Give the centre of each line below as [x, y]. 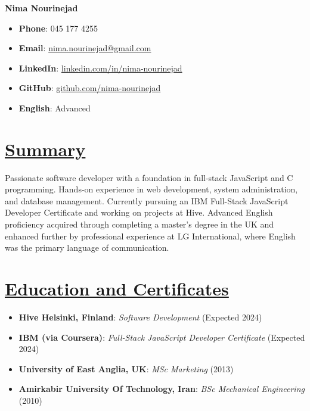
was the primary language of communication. [87, 247]
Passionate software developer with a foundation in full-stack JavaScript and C [149, 177]
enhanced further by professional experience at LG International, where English [150, 236]
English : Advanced [55, 108]
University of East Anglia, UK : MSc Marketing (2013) [126, 368]
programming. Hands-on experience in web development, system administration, [151, 189]
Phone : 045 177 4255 [58, 28]
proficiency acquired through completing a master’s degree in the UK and [139, 224]
